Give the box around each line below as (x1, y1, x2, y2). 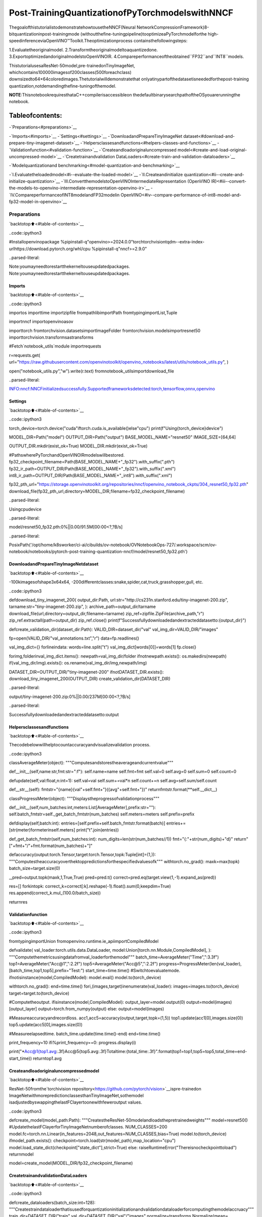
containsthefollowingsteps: (133, 38, 188, 44)
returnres (9, 899, 28, 905)
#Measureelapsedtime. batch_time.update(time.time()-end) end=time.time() (9, 1031, 161, 1036)
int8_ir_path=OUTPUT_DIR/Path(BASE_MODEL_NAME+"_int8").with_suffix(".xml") (9, 472, 172, 478)
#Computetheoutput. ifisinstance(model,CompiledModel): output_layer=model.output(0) (9, 999, 185, 1005)
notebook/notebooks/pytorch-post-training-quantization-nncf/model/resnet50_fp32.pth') (9, 549, 188, 554)
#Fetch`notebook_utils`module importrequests (9, 343, 101, 349)
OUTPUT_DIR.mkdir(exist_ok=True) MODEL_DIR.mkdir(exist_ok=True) (9, 443, 148, 449)
